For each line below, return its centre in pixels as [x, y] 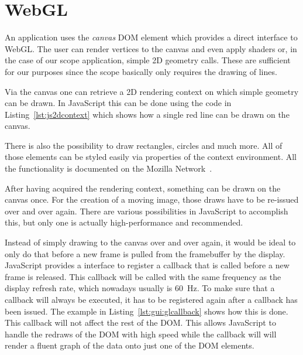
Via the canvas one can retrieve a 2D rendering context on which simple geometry [152, 91]
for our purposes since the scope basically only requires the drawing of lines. [141, 71]
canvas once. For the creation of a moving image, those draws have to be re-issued [152, 199]
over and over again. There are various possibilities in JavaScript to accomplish [147, 211]
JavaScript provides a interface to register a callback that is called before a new [147, 265]
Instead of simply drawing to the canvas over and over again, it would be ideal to [150, 242]
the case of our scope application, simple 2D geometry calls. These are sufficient [148, 60]
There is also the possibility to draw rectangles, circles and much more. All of [144, 145]
